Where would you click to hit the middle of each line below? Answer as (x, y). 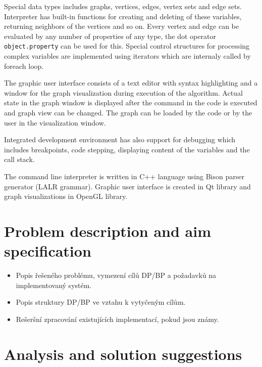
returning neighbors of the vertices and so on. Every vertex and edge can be (121, 26)
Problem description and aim (108, 231)
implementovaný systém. (54, 285)
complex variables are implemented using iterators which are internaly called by (127, 56)
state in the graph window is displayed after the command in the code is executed (131, 103)
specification (48, 251)
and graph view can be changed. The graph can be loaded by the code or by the (128, 112)
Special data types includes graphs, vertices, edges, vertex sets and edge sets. (123, 6)
